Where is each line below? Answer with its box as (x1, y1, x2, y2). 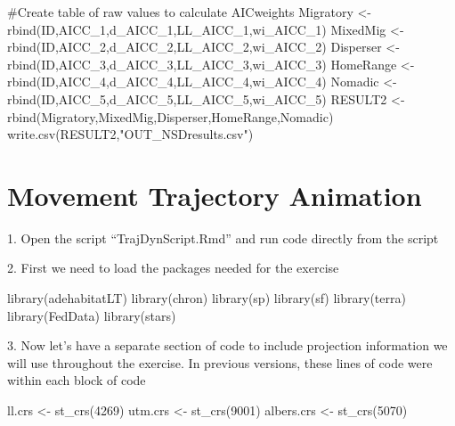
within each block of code (7, 371, 146, 389)
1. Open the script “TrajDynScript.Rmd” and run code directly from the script (7, 228, 439, 247)
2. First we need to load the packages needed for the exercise (7, 258, 339, 277)
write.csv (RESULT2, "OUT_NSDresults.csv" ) (7, 125, 254, 143)
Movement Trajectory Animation (7, 176, 422, 213)
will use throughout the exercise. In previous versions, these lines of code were (7, 353, 433, 372)
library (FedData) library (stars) (7, 306, 176, 324)
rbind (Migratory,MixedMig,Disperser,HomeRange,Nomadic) (7, 107, 334, 126)
